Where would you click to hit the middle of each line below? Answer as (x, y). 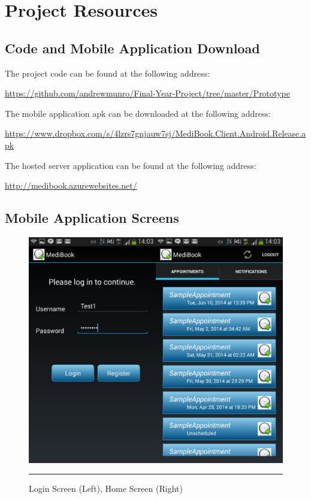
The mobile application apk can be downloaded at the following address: (138, 113)
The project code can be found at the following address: (108, 73)
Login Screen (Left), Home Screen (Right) (106, 489)
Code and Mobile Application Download (132, 48)
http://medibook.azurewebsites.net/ (71, 185)
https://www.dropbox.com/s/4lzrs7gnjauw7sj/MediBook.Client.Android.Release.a (155, 133)
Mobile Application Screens (92, 218)
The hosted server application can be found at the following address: (131, 165)
